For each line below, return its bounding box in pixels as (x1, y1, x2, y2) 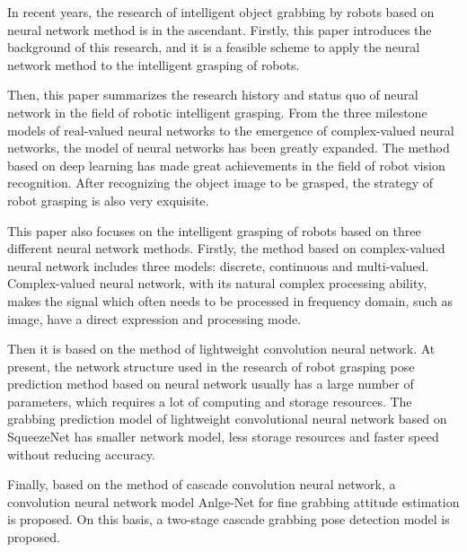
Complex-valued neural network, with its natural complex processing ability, (7, 274, 427, 293)
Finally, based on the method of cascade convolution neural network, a (7, 475, 396, 494)
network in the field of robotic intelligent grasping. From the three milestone (7, 102, 427, 121)
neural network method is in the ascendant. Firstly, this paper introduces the (7, 20, 432, 39)
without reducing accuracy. (7, 444, 155, 463)
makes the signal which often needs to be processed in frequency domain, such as (7, 291, 454, 310)
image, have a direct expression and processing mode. (7, 309, 302, 328)
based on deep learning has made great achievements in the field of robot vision (7, 155, 445, 174)
